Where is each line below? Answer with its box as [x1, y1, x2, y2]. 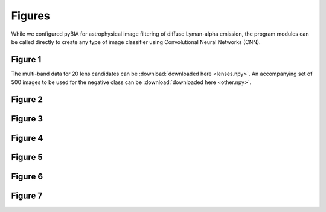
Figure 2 [11, 94, 43, 105]
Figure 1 [11, 54, 42, 65]
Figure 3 [11, 114, 43, 124]
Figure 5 [11, 152, 43, 162]
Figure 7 [11, 191, 43, 201]
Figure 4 [11, 133, 43, 143]
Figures [11, 9, 51, 22]
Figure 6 [11, 172, 43, 182]
